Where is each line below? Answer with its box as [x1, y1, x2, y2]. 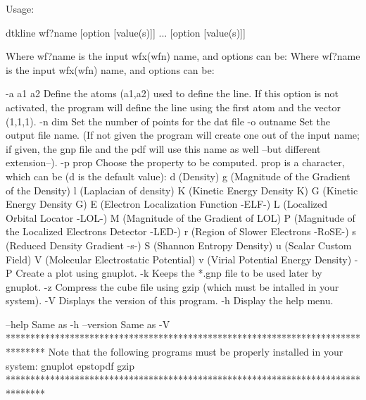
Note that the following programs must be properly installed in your [48, 344, 343, 359]
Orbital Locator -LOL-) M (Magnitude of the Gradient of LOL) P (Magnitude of [6, 210, 355, 225]
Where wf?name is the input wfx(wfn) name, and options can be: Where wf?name [6, 49, 360, 63]
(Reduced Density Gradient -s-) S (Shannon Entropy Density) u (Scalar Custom [6, 237, 352, 252]
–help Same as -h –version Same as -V [6, 316, 170, 331]
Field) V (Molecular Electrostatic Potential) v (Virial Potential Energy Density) [6, 251, 352, 266]
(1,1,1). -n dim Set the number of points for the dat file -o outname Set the [6, 113, 330, 128]
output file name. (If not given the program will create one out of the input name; [6, 127, 360, 142]
